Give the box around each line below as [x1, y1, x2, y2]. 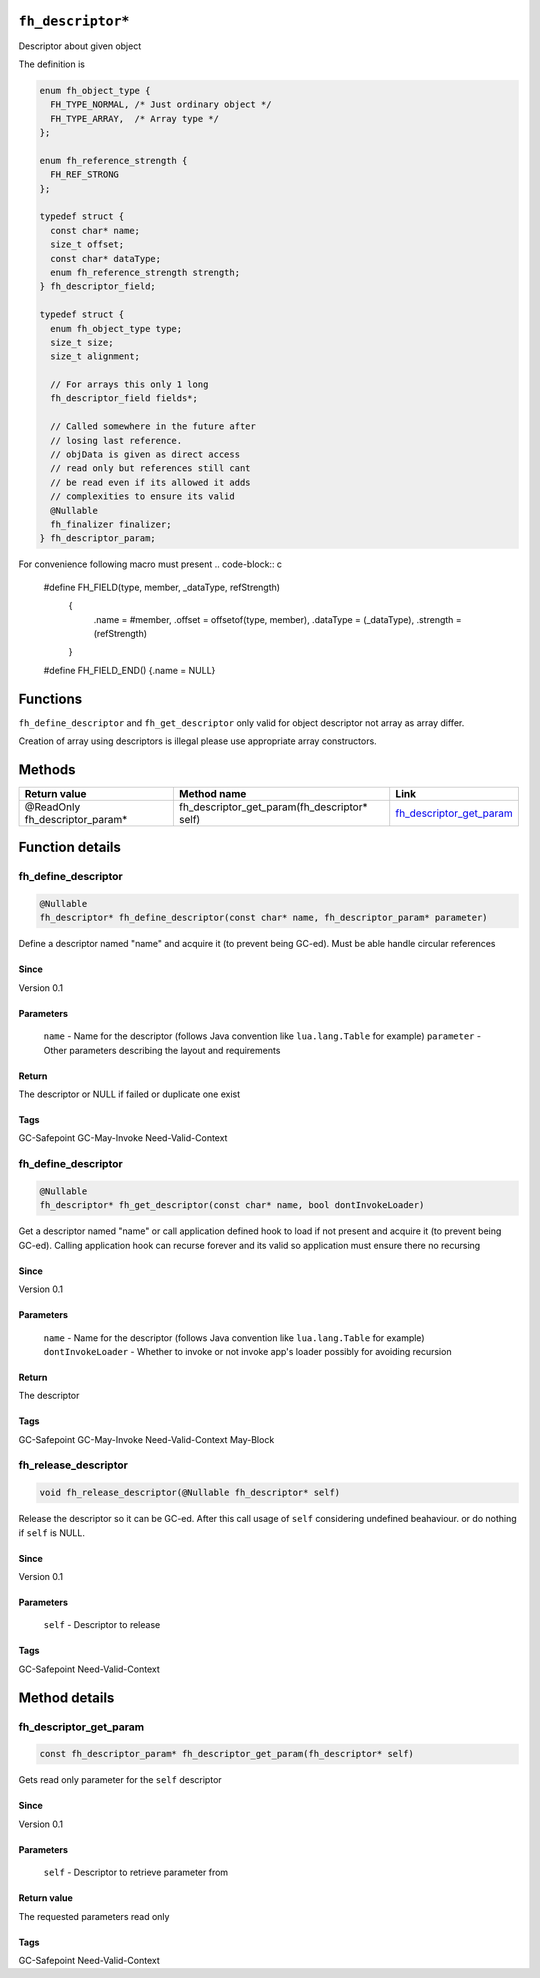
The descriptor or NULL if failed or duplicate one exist [18, 1088, 241, 1100]
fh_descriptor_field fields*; [50, 393, 199, 404]
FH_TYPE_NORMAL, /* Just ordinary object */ [50, 99, 272, 110]
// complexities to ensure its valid [50, 491, 235, 502]
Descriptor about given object [18, 40, 142, 52]
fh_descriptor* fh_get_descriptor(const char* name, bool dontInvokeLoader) [39, 1200, 425, 1211]
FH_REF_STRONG [50, 169, 120, 180]
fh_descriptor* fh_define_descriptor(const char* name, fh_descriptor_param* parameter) [39, 912, 489, 924]
